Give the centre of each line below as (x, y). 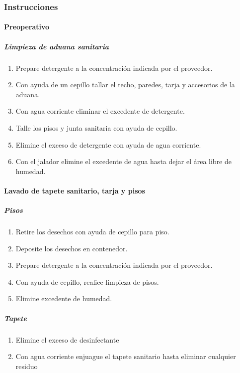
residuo (27, 366)
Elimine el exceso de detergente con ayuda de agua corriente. (108, 144)
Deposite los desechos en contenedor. (72, 248)
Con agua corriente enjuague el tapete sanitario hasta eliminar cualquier (126, 356)
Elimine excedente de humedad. (64, 298)
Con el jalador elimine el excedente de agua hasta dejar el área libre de (123, 161)
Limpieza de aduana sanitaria (56, 46)
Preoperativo (27, 27)
